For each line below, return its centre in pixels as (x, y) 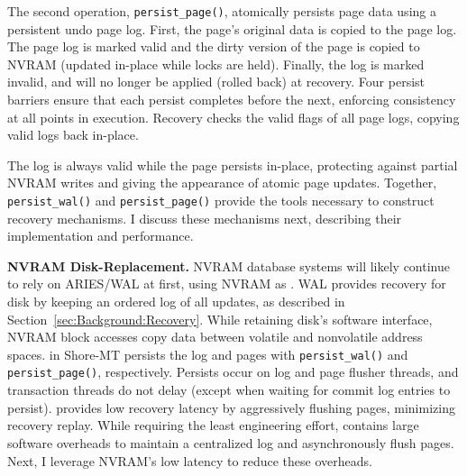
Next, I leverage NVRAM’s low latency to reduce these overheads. (190, 460)
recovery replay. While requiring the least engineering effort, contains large (213, 425)
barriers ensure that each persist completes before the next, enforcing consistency (232, 100)
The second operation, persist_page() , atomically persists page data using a (222, 11)
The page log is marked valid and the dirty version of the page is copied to (214, 46)
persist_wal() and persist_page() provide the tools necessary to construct (221, 200)
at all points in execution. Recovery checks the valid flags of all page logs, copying (233, 117)
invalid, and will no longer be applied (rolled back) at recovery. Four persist (216, 82)
